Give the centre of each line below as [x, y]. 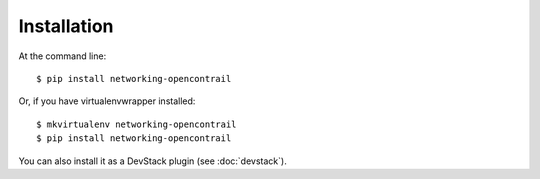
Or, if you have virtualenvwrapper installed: [107, 101]
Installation [66, 26]
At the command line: [62, 56]
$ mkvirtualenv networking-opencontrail [136, 124]
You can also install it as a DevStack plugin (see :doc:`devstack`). [152, 161]
